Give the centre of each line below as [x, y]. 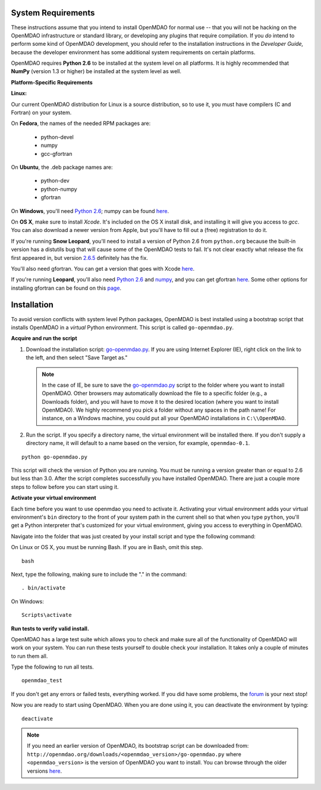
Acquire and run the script [44, 338]
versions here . [45, 771]
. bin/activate [44, 588]
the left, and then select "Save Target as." [77, 358]
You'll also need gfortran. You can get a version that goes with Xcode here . [103, 268]
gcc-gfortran [56, 153]
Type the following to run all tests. [53, 667]
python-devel [57, 137]
